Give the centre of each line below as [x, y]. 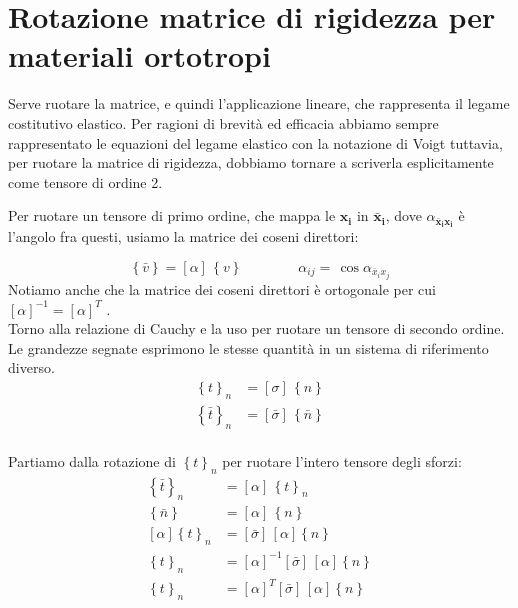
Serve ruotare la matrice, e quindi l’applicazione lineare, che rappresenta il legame [259, 103]
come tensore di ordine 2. [85, 181]
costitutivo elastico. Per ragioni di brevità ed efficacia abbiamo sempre [223, 122]
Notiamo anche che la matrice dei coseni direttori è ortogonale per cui [222, 289]
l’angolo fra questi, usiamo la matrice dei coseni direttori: [183, 236]
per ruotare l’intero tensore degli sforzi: [342, 460]
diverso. [31, 367]
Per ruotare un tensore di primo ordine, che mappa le [172, 215]
